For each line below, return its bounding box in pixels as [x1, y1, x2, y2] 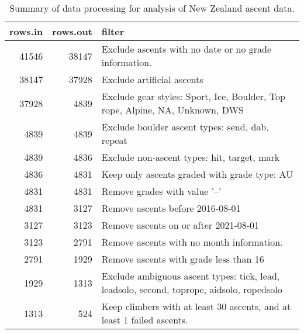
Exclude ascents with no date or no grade [101, 42, 272, 56]
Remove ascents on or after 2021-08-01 [101, 218, 260, 232]
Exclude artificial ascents [101, 73, 203, 86]
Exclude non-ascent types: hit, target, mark [101, 150, 280, 164]
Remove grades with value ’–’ [101, 184, 222, 198]
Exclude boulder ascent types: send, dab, [101, 120, 269, 133]
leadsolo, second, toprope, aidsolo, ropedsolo [101, 283, 282, 296]
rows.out [52, 25, 92, 38]
